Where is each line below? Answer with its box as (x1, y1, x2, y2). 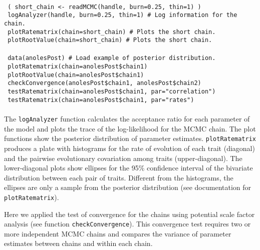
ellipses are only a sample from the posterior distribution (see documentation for (4, 182, 251, 192)
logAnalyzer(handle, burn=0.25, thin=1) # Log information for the (8, 11, 237, 19)
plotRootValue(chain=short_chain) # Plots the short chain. (8, 36, 212, 44)
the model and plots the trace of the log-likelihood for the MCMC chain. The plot (4, 123, 256, 133)
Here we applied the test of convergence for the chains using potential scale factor (4, 208, 255, 219)
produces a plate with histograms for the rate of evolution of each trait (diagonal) (4, 142, 255, 153)
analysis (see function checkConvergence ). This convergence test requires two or (4, 218, 251, 229)
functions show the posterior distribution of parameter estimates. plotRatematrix (4, 133, 256, 143)
